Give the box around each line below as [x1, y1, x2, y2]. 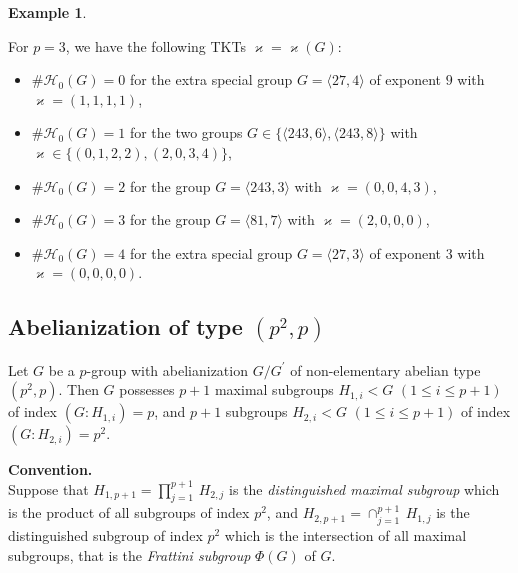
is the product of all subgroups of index [8, 502, 250, 523]
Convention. [8, 459, 93, 480]
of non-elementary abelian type [290, 359, 481, 380]
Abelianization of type [8, 311, 243, 342]
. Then [58, 379, 99, 400]
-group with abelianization [86, 359, 248, 380]
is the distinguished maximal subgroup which [229, 478, 500, 499]
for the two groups [129, 122, 243, 143]
